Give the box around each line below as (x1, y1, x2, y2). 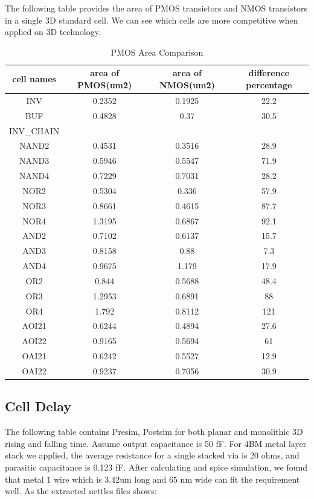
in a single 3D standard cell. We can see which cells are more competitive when (5, 13, 298, 26)
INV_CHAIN (9, 124, 60, 137)
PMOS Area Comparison (111, 45, 203, 58)
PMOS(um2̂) (77, 78, 132, 91)
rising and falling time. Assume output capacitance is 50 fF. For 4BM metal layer (5, 437, 307, 449)
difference (248, 67, 290, 79)
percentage (246, 78, 292, 91)
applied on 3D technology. (5, 25, 101, 38)
